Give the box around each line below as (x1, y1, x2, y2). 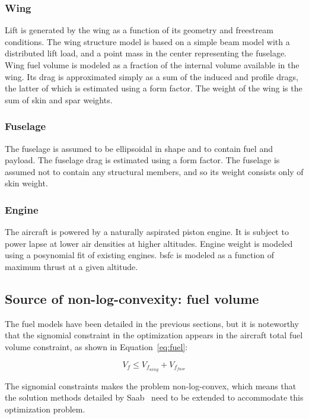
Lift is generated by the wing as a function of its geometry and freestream (5, 24, 273, 36)
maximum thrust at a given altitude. (5, 260, 138, 272)
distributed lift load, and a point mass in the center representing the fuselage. (5, 47, 287, 59)
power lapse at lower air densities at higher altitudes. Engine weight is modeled (5, 237, 293, 249)
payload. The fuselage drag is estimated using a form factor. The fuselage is (5, 154, 280, 166)
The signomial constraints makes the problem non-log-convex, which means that (5, 379, 297, 392)
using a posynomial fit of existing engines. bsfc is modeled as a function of (5, 249, 275, 261)
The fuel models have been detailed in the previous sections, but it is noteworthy (5, 317, 299, 329)
